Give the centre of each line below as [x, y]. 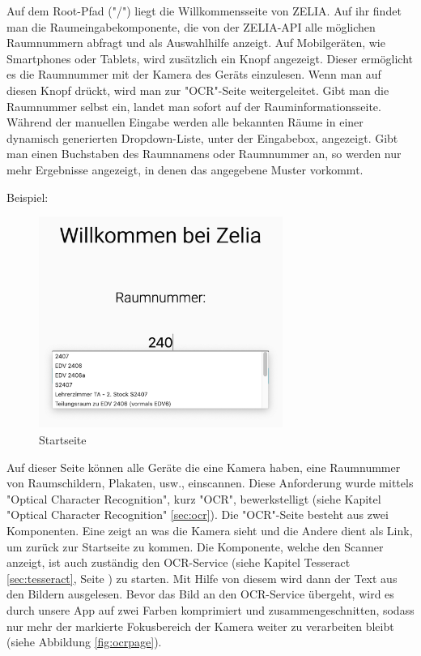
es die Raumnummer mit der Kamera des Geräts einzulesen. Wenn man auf [194, 74]
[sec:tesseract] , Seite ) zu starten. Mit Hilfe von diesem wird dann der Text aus [202, 578]
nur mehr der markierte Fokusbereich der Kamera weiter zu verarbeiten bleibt [200, 626]
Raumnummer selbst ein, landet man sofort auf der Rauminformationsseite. [194, 106]
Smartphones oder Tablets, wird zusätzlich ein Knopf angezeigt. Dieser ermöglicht [210, 58]
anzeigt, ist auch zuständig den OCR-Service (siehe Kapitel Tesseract [179, 562]
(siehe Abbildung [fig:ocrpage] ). [84, 642]
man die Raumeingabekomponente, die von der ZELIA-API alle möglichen [191, 26]
